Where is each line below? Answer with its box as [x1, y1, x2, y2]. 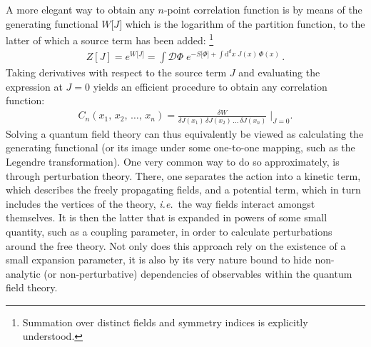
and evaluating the [238, 65, 320, 80]
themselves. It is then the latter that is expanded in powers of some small [6, 210, 327, 225]
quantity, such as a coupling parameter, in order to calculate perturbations [6, 223, 332, 238]
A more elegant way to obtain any [6, 2, 155, 16]
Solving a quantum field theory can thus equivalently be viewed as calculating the [6, 126, 364, 141]
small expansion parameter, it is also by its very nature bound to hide [6, 252, 312, 267]
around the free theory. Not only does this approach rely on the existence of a [6, 238, 346, 253]
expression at [6, 79, 63, 94]
